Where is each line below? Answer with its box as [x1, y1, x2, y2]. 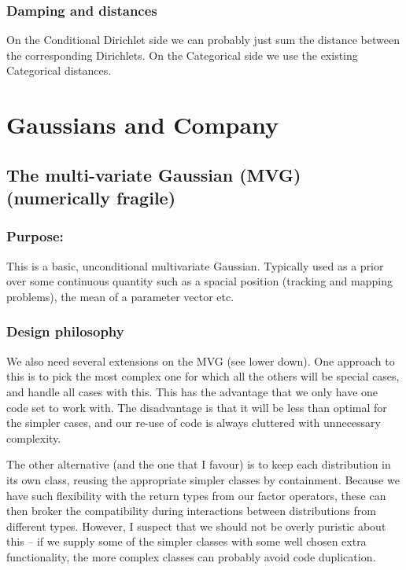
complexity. [6, 429, 61, 446]
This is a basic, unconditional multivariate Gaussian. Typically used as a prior [6, 257, 384, 274]
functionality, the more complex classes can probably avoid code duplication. [6, 548, 376, 564]
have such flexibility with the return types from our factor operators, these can [6, 487, 386, 503]
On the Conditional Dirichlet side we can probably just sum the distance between [6, 31, 400, 48]
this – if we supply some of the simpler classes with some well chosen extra [6, 533, 367, 550]
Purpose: [6, 226, 64, 246]
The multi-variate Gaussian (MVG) [6, 162, 301, 186]
